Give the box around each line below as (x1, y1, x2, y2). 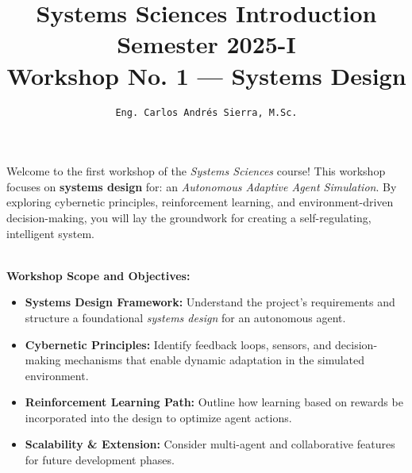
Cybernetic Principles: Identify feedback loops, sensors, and (25, 336, 332, 352)
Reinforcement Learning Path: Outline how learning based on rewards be (25, 394, 403, 410)
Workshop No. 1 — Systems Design (6, 59, 406, 91)
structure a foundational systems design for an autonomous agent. (25, 309, 346, 325)
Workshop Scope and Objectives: (6, 267, 191, 283)
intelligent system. (6, 225, 94, 241)
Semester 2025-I (117, 28, 296, 60)
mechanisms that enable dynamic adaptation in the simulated (64, 352, 365, 368)
